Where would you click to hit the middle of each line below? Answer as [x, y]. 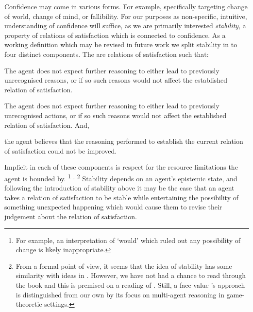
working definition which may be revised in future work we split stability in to [121, 44]
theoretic [29, 304]
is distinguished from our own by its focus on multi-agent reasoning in [120, 294]
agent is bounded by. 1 [38, 177]
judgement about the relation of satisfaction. [71, 216]
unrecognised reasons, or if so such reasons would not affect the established [116, 80]
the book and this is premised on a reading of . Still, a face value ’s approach [130, 285]
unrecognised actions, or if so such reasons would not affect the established [116, 115]
